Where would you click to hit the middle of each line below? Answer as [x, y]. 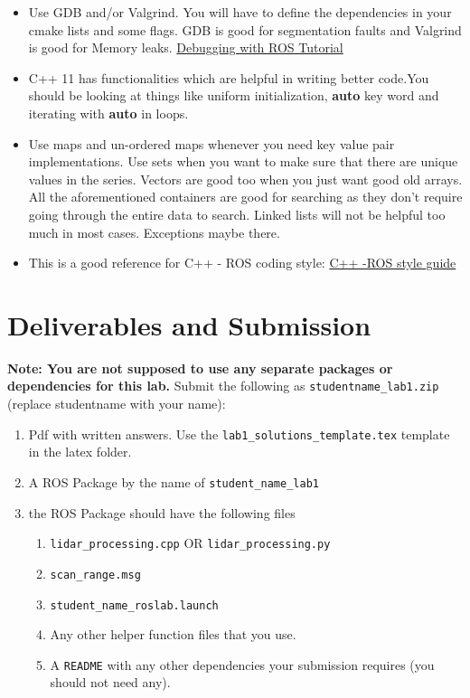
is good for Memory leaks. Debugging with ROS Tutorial [186, 47]
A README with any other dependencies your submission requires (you [242, 664]
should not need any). [110, 682]
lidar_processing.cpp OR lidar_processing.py [190, 543]
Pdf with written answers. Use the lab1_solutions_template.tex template [239, 434]
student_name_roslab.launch [134, 605]
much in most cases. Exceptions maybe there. [154, 232]
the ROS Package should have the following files [162, 512]
